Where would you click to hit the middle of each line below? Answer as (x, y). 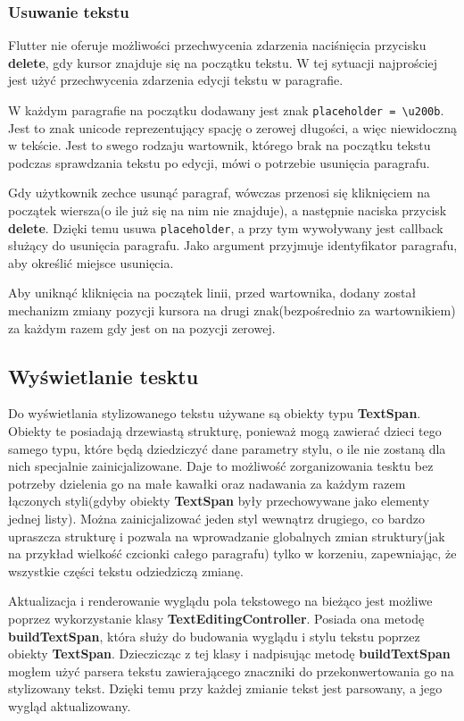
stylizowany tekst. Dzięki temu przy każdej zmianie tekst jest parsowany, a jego (225, 688)
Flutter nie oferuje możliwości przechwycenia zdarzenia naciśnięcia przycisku (217, 45)
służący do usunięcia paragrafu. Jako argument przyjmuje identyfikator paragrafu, (233, 245)
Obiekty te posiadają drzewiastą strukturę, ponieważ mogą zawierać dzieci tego (225, 431)
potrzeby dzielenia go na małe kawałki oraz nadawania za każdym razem (207, 483)
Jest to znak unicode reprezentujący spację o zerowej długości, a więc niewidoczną (232, 127)
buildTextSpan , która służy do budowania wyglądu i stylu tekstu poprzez (214, 636)
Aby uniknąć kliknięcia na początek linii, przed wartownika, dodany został (212, 293)
